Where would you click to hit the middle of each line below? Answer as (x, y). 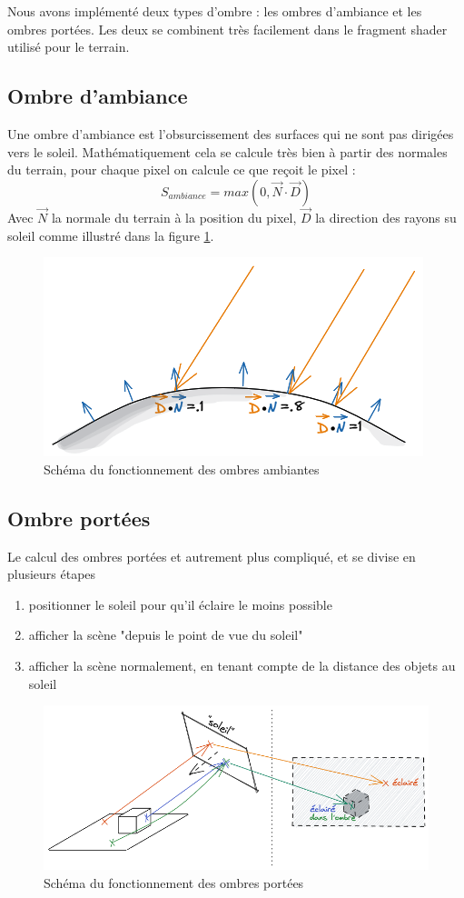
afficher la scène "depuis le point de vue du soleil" (166, 635)
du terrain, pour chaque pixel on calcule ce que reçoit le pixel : (182, 170)
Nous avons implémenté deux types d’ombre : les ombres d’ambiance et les (215, 11)
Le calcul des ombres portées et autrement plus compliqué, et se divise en (212, 556)
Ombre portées (79, 518)
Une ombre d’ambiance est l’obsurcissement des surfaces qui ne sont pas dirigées (231, 133)
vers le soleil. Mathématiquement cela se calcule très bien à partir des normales (227, 151)
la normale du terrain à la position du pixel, (174, 217)
